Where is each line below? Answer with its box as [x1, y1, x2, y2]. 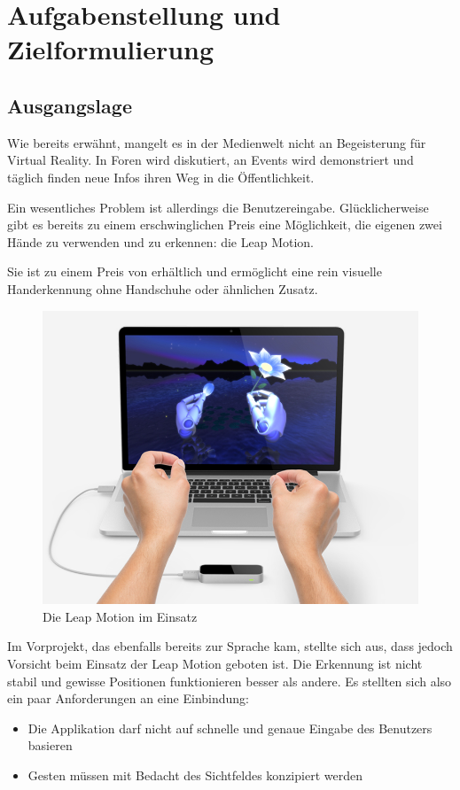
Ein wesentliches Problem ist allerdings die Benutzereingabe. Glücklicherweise [7, 197, 429, 216]
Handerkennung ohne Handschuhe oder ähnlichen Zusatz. [7, 279, 318, 298]
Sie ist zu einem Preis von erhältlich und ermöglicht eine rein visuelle [7, 262, 382, 281]
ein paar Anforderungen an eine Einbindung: [7, 689, 249, 708]
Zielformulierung [7, 31, 214, 67]
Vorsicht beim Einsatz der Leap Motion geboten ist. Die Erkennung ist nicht [7, 654, 423, 672]
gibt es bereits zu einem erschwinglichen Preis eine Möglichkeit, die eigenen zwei [7, 215, 442, 234]
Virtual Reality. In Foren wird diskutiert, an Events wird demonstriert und [7, 151, 414, 169]
